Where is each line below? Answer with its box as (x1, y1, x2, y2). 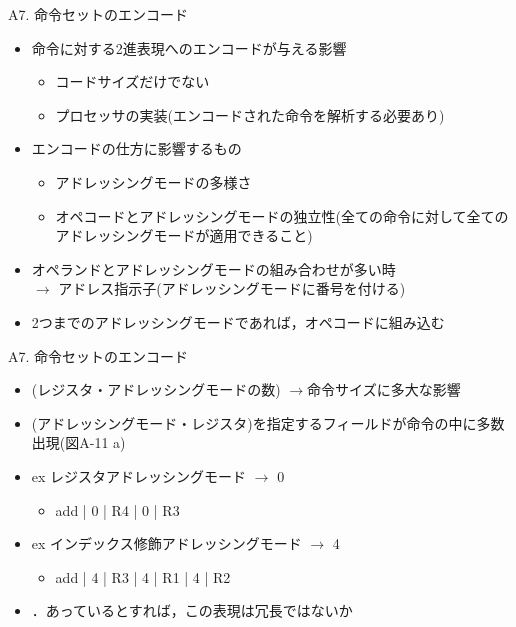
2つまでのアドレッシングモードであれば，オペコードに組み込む (31, 311, 445, 332)
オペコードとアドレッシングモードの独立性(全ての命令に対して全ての (55, 205, 509, 226)
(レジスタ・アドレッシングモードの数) (31, 379, 281, 400)
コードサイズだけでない (55, 71, 210, 92)
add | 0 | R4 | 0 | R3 (55, 499, 180, 520)
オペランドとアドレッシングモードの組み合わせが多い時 (31, 258, 396, 279)
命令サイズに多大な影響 (307, 379, 461, 400)
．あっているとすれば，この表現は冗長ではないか (31, 600, 353, 621)
